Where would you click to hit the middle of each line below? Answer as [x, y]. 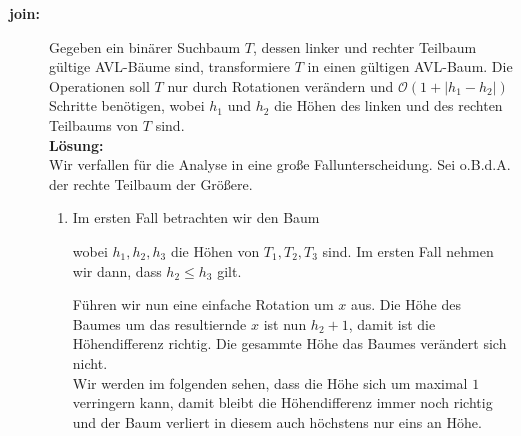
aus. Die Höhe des [405, 304]
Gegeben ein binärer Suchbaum [145, 46]
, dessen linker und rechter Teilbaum [365, 46]
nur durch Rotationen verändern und [280, 85]
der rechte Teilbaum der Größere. [151, 183]
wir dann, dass [117, 270]
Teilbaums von [94, 124]
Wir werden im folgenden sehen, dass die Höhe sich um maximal [270, 382]
